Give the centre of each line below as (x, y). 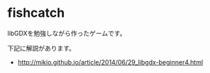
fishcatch (36, 13)
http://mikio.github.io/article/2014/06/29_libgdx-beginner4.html (110, 62)
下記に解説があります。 (42, 48)
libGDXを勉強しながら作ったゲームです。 (67, 33)
